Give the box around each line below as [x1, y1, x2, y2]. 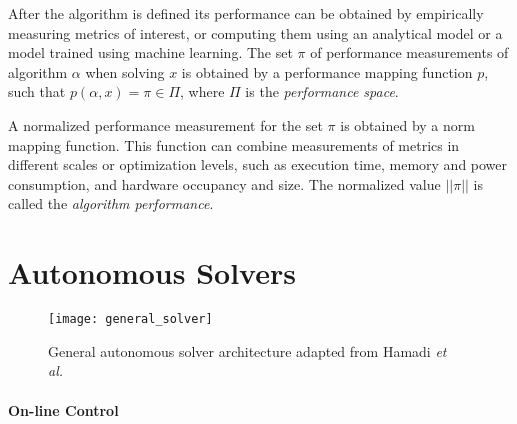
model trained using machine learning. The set [8, 42, 293, 63]
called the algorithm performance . [8, 193, 214, 214]
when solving [85, 61, 165, 82]
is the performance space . [245, 81, 399, 102]
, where [180, 81, 225, 102]
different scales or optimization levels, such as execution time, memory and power [8, 154, 508, 175]
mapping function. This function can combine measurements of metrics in [8, 134, 460, 155]
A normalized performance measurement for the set [8, 114, 323, 135]
